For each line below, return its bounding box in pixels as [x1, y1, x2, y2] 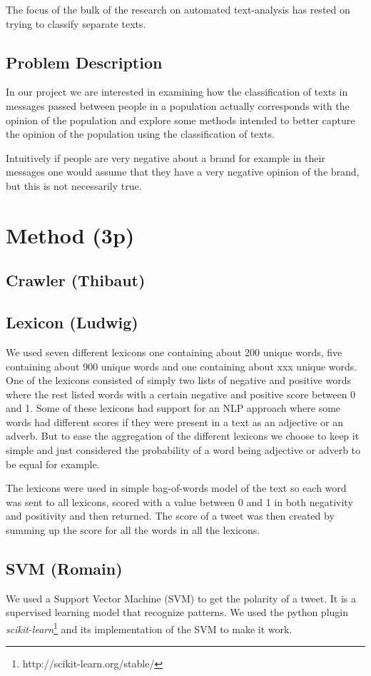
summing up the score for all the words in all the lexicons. [6, 523, 260, 538]
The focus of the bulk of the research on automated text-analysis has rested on [6, 2, 350, 16]
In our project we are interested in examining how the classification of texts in [6, 84, 348, 99]
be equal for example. [6, 456, 100, 471]
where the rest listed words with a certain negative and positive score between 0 [6, 386, 356, 401]
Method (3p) [6, 220, 135, 249]
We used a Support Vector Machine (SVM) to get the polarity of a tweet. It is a [6, 590, 357, 605]
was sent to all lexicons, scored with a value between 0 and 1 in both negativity [6, 494, 353, 509]
